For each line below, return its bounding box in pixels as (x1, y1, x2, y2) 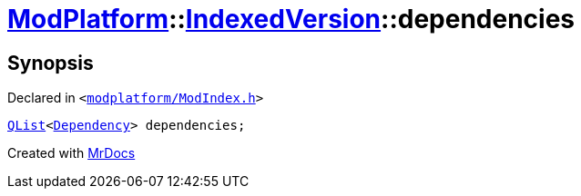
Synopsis (7, 51, 94, 74)
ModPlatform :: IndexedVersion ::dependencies (7, 4, 576, 34)
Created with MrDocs (7, 145, 136, 162)
